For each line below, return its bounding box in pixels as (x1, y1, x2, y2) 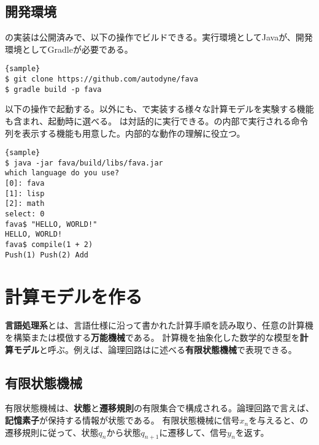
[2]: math (5, 199, 45, 208)
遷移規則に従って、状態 (5, 425, 99, 438)
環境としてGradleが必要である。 (5, 42, 133, 55)
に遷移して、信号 (159, 425, 228, 438)
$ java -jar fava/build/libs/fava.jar (5, 158, 163, 167)
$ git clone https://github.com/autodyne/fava (5, 75, 198, 84)
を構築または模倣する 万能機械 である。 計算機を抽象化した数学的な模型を (5, 331, 300, 344)
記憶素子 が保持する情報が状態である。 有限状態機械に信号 (5, 414, 240, 427)
